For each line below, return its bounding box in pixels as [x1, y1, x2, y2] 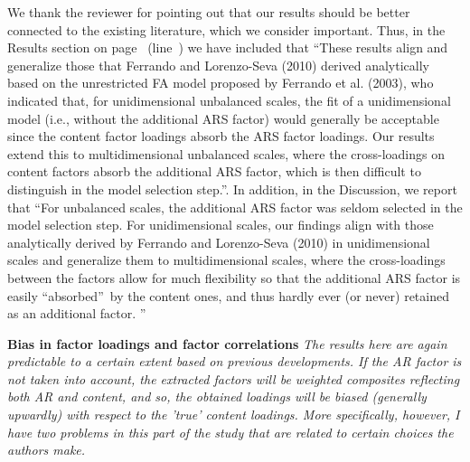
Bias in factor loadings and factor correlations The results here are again [7, 334, 447, 353]
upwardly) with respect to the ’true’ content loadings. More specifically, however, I [7, 405, 460, 424]
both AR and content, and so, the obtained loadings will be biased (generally [7, 387, 427, 406]
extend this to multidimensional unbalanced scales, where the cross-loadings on [7, 144, 445, 163]
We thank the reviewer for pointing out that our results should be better [7, 3, 410, 21]
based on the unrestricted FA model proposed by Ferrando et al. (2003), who [7, 73, 434, 92]
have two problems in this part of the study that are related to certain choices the [7, 422, 454, 441]
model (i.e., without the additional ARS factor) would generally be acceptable [7, 108, 439, 127]
